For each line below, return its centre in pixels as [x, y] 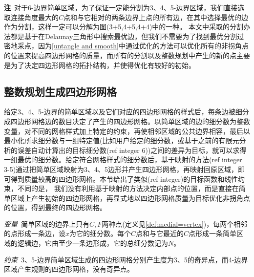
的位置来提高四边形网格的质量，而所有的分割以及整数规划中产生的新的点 [120, 55]
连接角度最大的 [34, 17]
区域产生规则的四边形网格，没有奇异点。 [69, 269]
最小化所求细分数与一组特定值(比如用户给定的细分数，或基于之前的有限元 [122, 140]
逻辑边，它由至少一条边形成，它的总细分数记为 [93, 243]
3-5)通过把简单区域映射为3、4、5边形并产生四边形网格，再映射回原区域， [121, 169]
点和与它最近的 [160, 233]
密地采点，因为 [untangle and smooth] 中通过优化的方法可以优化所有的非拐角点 [126, 46]
